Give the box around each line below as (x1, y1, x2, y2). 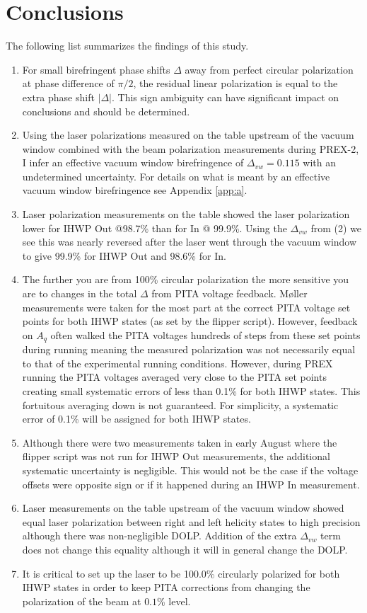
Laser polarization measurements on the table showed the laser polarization (22, 207, 350, 222)
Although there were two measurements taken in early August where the (22, 435, 337, 449)
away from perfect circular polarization (185, 62, 354, 76)
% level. (157, 593, 191, 608)
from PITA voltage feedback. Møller (151, 286, 308, 301)
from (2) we (310, 220, 362, 235)
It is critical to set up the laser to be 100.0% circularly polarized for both (22, 566, 340, 580)
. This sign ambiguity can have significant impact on (112, 89, 339, 104)
